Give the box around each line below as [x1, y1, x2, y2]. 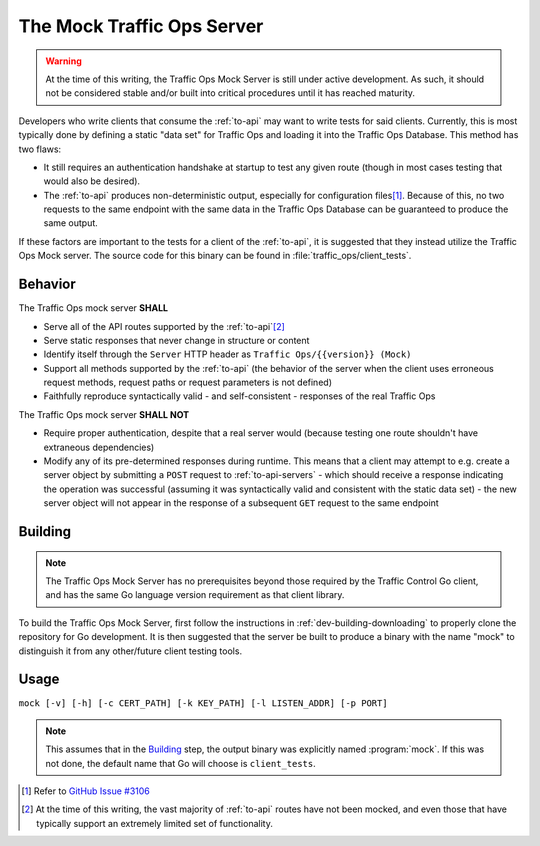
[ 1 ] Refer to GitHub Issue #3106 [21, 785, 150, 797]
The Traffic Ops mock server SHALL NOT [18, 408, 190, 420]
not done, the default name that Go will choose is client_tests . [45, 757, 317, 769]
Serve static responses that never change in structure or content [43, 334, 310, 346]
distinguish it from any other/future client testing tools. [18, 645, 243, 657]
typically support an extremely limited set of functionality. [36, 817, 274, 829]
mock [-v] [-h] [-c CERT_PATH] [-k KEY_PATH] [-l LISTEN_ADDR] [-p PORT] [18, 698, 389, 709]
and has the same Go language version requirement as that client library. [45, 589, 345, 601]
